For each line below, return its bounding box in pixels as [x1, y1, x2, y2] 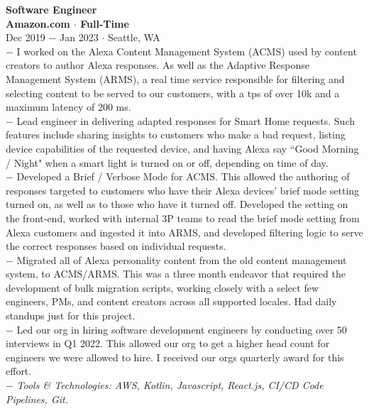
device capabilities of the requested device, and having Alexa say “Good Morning [6, 141, 359, 155]
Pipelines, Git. [6, 391, 68, 406]
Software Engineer [6, 2, 97, 16]
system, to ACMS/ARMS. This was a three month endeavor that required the [6, 266, 346, 281]
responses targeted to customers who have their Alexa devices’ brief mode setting [6, 182, 360, 197]
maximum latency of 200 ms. [6, 99, 131, 114]
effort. [6, 363, 32, 378]
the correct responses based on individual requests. [6, 239, 226, 253]
